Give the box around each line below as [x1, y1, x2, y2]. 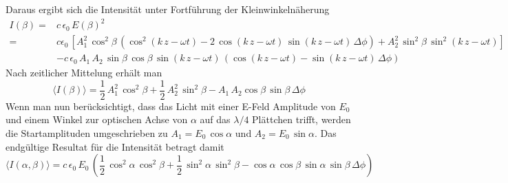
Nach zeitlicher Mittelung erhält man [6, 65, 162, 80]
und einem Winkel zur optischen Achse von [6, 112, 188, 127]
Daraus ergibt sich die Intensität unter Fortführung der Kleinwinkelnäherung [6, 2, 330, 16]
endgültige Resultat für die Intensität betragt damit [6, 139, 224, 153]
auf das [200, 112, 231, 127]
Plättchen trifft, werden [252, 112, 351, 127]
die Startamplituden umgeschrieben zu [6, 126, 168, 140]
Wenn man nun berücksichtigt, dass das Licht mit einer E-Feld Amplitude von [6, 98, 336, 113]
